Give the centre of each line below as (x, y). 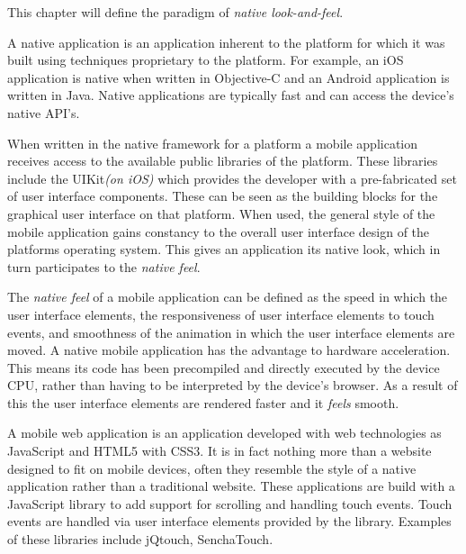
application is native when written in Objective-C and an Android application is (229, 77)
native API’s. (44, 112)
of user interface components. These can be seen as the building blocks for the (223, 196)
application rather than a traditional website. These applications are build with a (231, 486)
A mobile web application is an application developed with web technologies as (224, 433)
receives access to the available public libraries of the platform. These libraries (223, 161)
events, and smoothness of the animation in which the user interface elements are (231, 332)
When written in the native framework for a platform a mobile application (213, 143)
